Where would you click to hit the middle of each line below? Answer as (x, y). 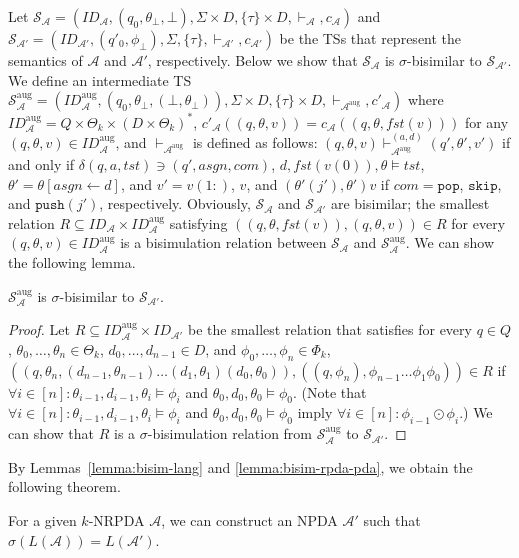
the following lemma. (72, 262)
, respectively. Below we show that (252, 60)
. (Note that (330, 391)
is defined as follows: (255, 142)
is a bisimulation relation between (223, 242)
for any (486, 121)
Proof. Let (39, 329)
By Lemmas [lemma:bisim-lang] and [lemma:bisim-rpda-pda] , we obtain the (240, 466)
